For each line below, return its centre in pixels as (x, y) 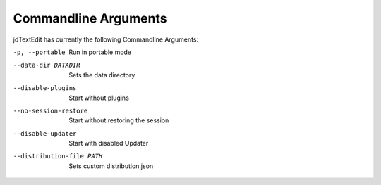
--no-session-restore (50, 110)
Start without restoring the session (119, 120)
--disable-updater (45, 133)
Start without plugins (99, 98)
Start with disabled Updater (109, 143)
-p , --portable (40, 52)
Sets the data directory (102, 75)
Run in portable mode (100, 52)
